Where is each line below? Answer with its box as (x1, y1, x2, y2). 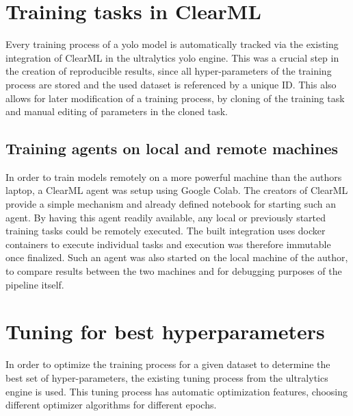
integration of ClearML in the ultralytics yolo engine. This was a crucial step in (5, 50, 339, 64)
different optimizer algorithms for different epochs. (5, 397, 217, 412)
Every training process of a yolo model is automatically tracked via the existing (5, 37, 339, 51)
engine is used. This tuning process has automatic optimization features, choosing (5, 384, 348, 398)
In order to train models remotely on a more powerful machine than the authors (5, 169, 342, 184)
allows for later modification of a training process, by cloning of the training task (5, 90, 345, 105)
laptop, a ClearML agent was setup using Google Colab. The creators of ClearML (5, 183, 348, 197)
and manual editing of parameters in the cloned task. (5, 104, 228, 119)
